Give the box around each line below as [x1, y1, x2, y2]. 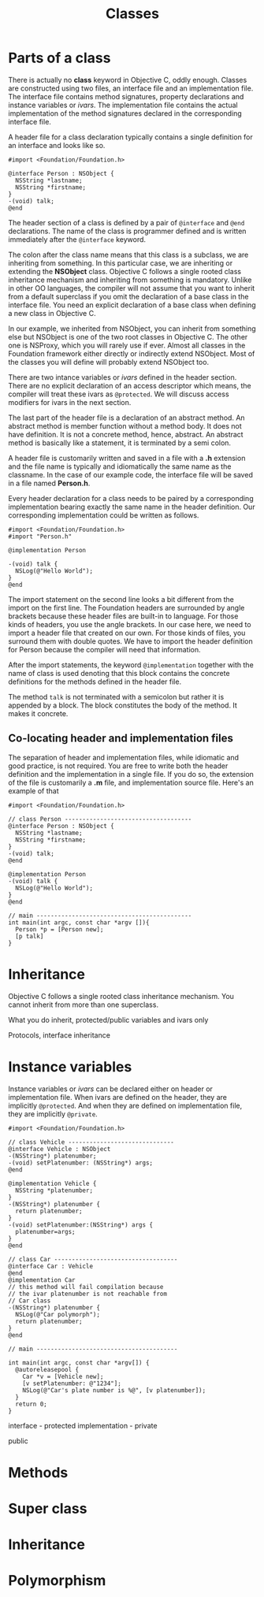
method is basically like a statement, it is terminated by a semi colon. [8, 438, 231, 448]
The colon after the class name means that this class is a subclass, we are [8, 250, 249, 259]
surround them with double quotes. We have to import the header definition [8, 636, 254, 646]
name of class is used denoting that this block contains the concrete [8, 668, 230, 678]
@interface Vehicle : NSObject [8, 1145, 111, 1153]
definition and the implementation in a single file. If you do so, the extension [8, 769, 255, 778]
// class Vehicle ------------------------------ [8, 1138, 175, 1146]
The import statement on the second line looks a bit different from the [8, 594, 235, 604]
